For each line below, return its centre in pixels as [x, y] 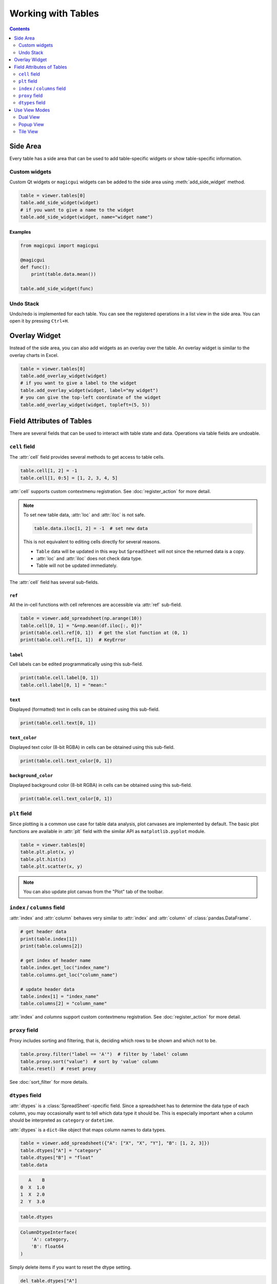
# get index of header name [55, 960]
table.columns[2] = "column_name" [64, 1004]
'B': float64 [47, 1247]
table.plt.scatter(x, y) [52, 866]
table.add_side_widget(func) [57, 289]
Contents [20, 29]
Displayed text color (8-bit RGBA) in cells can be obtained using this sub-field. [92, 747]
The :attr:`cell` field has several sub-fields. [54, 582]
